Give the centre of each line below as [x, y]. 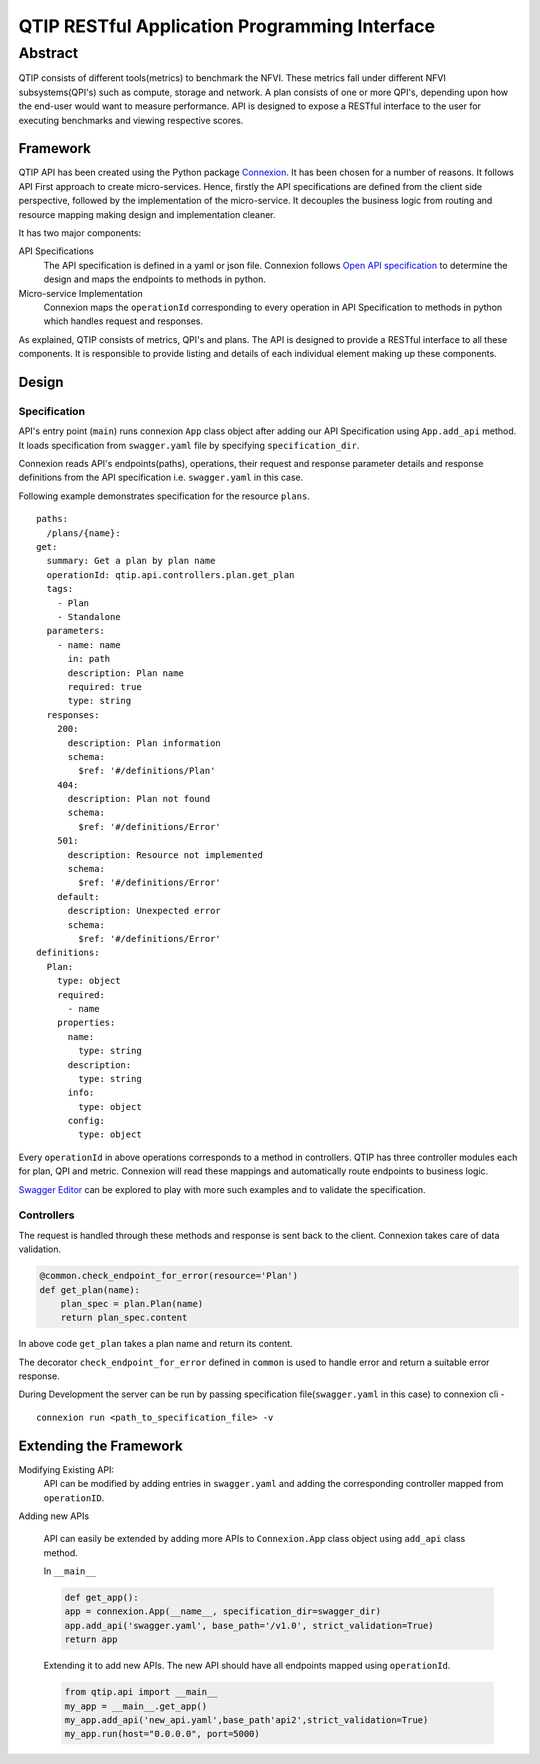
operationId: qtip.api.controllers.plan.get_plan [170, 574]
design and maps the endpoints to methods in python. [155, 279]
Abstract [48, 53]
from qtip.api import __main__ [141, 1692]
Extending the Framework [101, 1445]
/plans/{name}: [83, 533]
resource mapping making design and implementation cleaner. [147, 214]
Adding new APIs [54, 1516]
